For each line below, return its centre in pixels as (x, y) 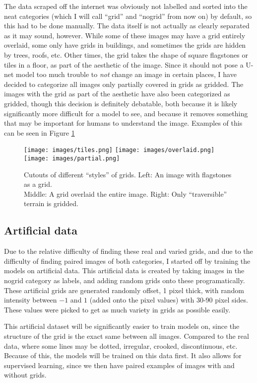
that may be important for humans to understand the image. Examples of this (123, 123)
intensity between (31, 300)
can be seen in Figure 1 (39, 132)
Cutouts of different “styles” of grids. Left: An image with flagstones (128, 174)
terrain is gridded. (51, 203)
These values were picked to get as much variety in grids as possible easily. (117, 309)
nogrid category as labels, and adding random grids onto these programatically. (125, 280)
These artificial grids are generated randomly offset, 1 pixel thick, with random (124, 290)
